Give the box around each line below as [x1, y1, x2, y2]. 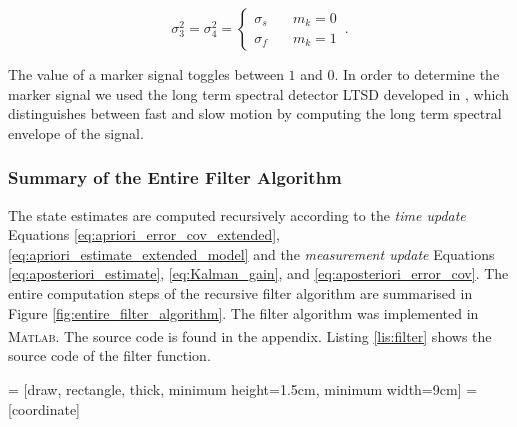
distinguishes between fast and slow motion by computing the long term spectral [8, 103, 502, 124]
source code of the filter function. [8, 345, 211, 366]
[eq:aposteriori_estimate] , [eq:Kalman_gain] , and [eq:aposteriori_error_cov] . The [8, 263, 509, 284]
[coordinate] [8, 398, 81, 419]
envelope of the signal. [8, 122, 144, 143]
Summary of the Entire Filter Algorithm [8, 165, 342, 190]
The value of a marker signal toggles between [8, 64, 284, 84]
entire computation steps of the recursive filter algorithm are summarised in [8, 282, 473, 303]
